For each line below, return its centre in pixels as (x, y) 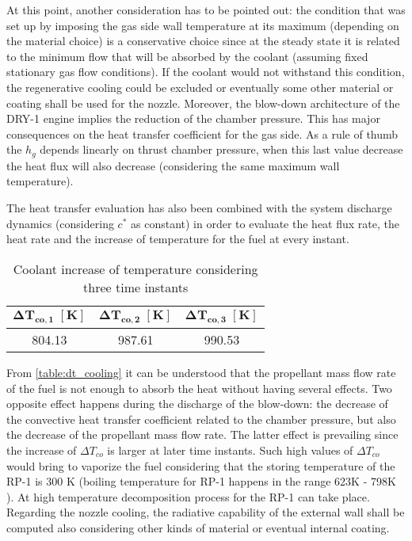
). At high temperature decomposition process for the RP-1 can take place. (188, 496)
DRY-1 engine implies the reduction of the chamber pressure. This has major (193, 118)
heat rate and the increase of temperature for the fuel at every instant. (178, 239)
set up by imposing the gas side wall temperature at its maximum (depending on (203, 25)
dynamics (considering (60, 223)
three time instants (136, 287)
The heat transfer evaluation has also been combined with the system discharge (199, 207)
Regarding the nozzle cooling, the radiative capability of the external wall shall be (206, 512)
